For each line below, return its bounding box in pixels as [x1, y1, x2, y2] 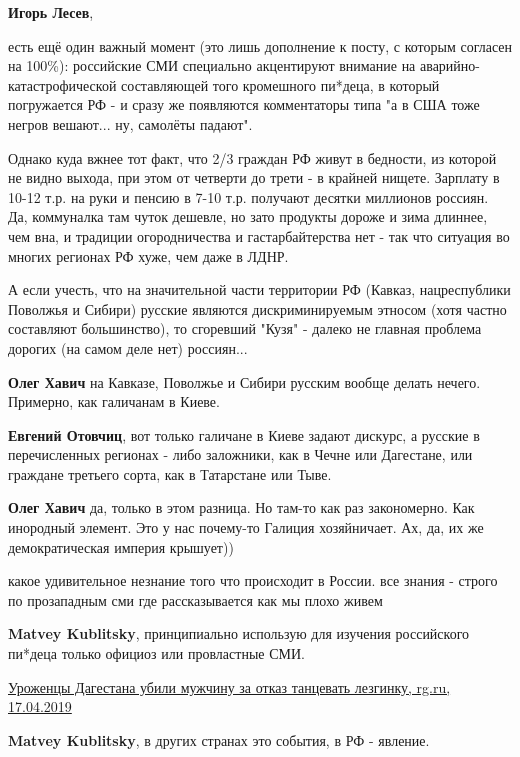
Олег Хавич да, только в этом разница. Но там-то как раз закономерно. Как [8, 497, 475, 518]
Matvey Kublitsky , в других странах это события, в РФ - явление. [8, 729, 430, 750]
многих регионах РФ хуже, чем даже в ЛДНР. [8, 245, 289, 266]
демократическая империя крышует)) [8, 536, 234, 557]
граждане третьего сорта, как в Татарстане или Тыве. [8, 463, 332, 484]
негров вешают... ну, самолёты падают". [8, 113, 253, 134]
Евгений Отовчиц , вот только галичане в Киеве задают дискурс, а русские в [8, 424, 480, 445]
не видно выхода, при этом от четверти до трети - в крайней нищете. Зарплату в [8, 167, 500, 188]
